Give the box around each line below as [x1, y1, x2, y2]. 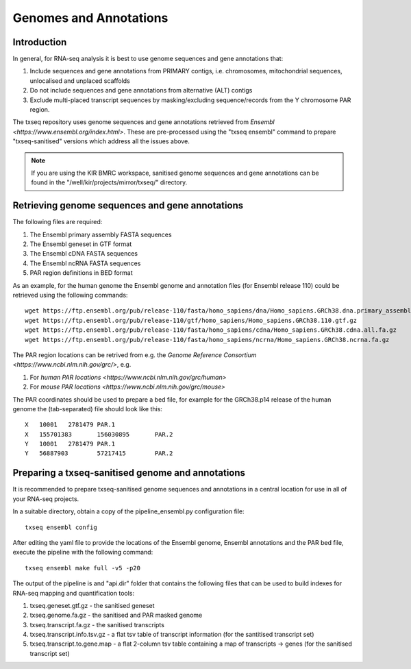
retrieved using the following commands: [12, 291, 128, 299]
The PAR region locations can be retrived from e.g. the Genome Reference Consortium [12, 350, 257, 359]
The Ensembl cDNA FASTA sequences [29, 250, 138, 258]
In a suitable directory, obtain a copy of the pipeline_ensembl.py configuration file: [12, 507, 245, 515]
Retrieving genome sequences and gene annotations [12, 199, 244, 212]
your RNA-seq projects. [12, 494, 79, 503]
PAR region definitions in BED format [29, 269, 133, 277]
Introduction [12, 36, 67, 48]
